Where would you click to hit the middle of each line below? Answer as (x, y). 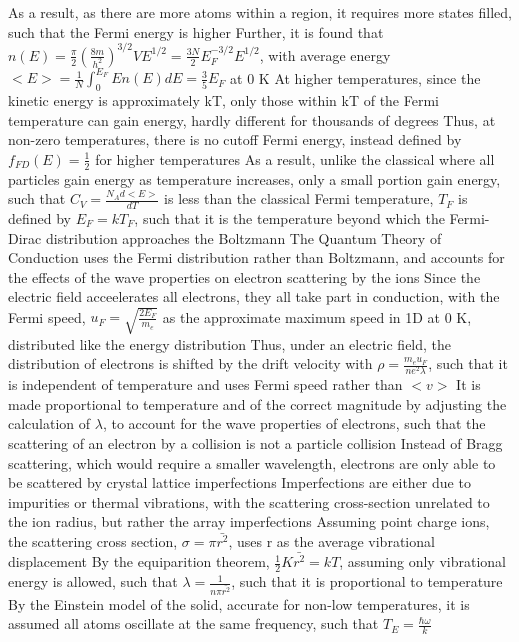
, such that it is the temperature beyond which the (289, 218)
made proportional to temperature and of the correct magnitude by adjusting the (257, 403)
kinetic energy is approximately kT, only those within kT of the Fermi (223, 99)
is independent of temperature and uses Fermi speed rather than (205, 384)
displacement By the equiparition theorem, (139, 561)
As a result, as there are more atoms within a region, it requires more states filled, (260, 12)
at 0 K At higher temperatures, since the (355, 77)
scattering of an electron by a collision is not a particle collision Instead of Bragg (255, 443)
